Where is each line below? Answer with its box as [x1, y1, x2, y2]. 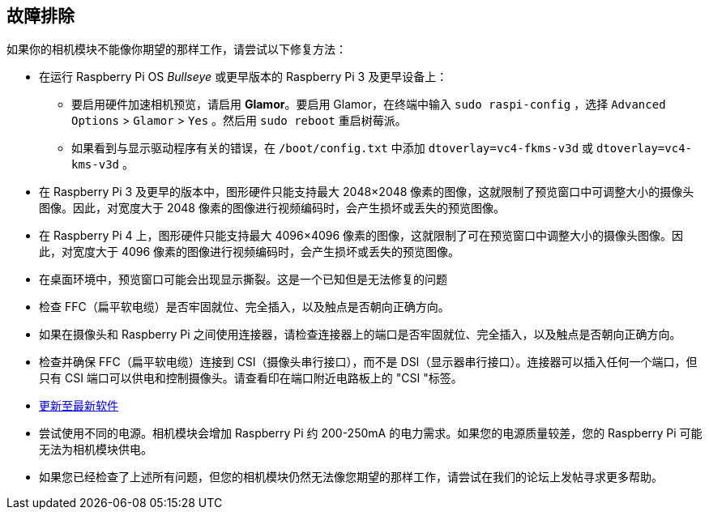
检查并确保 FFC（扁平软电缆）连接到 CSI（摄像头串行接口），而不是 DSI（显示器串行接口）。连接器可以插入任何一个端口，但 [39, 355, 698, 369]
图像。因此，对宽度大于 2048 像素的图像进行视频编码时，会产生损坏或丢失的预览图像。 [39, 201, 505, 215]
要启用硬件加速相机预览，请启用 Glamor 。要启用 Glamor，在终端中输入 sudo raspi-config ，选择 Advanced [71, 97, 666, 112]
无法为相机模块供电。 [39, 442, 152, 457]
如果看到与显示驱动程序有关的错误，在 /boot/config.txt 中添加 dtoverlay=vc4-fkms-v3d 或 [71, 141, 594, 156]
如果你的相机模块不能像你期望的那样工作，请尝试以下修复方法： [6, 42, 347, 57]
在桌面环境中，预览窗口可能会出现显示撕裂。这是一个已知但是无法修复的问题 [39, 272, 447, 287]
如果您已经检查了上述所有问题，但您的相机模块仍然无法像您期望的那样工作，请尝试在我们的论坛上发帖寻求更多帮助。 [39, 470, 663, 484]
